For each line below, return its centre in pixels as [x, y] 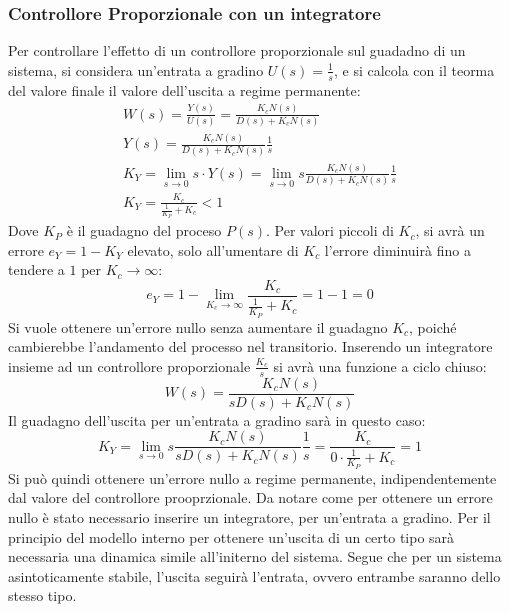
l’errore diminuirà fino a [397, 249]
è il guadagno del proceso [144, 230]
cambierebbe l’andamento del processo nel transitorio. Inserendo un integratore [250, 346]
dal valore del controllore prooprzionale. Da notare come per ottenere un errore [250, 497]
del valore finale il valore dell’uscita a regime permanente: [184, 89]
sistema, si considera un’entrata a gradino [136, 69]
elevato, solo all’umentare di [213, 249]
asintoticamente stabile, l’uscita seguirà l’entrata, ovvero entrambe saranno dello [254, 575]
